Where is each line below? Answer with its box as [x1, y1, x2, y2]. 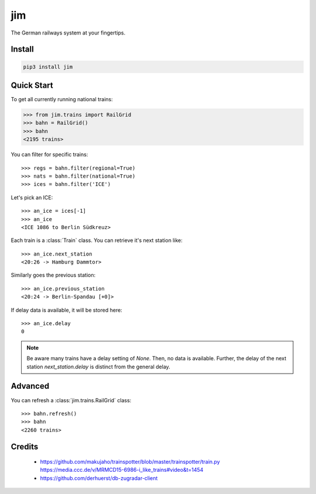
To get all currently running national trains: [11, 96, 114, 103]
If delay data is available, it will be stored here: [11, 306, 122, 313]
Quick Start [11, 80, 53, 90]
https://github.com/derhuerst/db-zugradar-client [40, 474, 158, 482]
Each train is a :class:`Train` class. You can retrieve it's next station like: [11, 237, 183, 244]
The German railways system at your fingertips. [11, 29, 126, 36]
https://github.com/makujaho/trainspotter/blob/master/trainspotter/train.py [40, 458, 221, 465]
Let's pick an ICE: [11, 194, 53, 201]
